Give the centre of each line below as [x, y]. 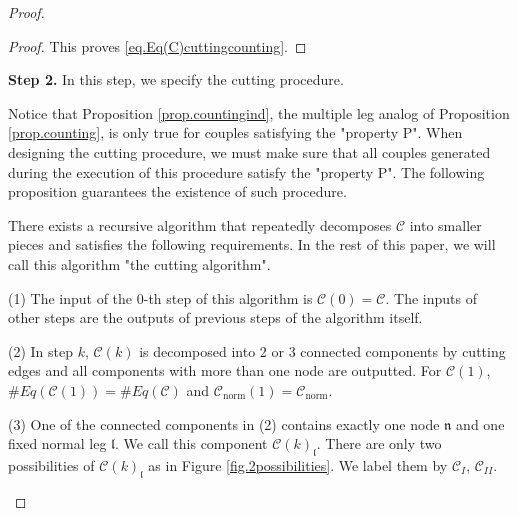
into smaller [445, 224]
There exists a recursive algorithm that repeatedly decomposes [200, 224]
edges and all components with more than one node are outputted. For [225, 370]
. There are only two [379, 443]
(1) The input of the [70, 297]
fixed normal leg [57, 443]
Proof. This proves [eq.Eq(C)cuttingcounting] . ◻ [157, 45]
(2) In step [41, 350]
